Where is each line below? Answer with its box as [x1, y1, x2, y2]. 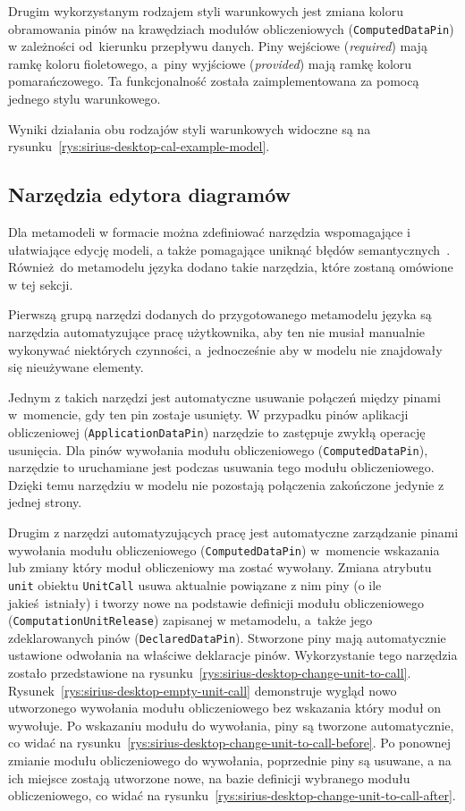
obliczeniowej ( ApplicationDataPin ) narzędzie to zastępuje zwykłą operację [8, 422, 426, 441]
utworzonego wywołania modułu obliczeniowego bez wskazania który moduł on [8, 698, 442, 717]
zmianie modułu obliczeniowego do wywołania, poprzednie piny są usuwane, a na [8, 751, 452, 770]
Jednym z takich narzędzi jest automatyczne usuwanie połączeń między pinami [8, 387, 441, 406]
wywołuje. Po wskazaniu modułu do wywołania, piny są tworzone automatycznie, [8, 715, 454, 734]
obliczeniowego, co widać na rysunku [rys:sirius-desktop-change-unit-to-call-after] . [8, 786, 456, 805]
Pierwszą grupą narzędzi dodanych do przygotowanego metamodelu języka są [8, 305, 432, 324]
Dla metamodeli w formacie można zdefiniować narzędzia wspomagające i [8, 223, 410, 241]
